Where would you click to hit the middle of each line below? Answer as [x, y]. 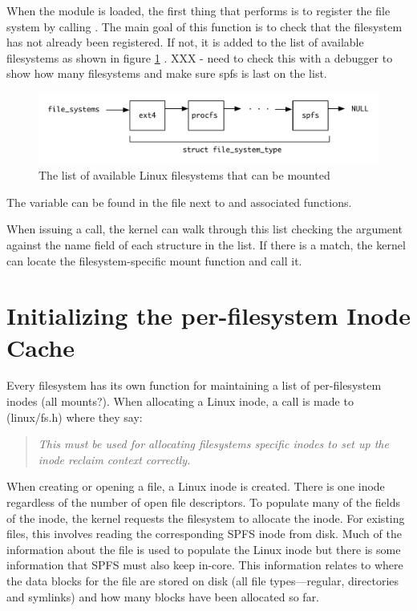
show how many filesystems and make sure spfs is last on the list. [167, 73]
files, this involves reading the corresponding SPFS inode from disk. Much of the [204, 534]
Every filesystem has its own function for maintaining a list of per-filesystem [194, 385]
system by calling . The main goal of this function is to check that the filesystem [204, 26]
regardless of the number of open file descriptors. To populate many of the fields [203, 502]
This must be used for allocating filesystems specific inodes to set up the [213, 444]
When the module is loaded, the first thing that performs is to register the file [198, 10]
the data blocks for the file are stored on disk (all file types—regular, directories [203, 580]
